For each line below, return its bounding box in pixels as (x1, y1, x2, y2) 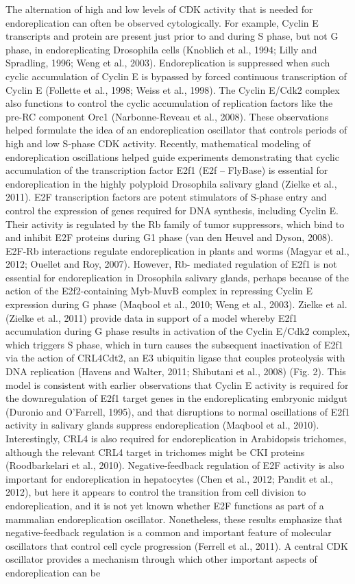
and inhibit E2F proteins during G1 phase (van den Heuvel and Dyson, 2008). (5, 230, 334, 244)
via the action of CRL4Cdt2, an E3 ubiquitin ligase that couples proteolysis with (5, 351, 345, 365)
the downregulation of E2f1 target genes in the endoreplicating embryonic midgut (5, 391, 348, 405)
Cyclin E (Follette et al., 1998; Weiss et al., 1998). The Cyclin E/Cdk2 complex (5, 82, 340, 97)
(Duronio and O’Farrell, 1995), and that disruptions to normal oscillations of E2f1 (5, 404, 350, 418)
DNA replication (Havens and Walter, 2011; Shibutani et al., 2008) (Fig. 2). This (5, 364, 346, 379)
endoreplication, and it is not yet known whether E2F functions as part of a (5, 498, 324, 512)
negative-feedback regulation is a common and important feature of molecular (5, 525, 332, 539)
